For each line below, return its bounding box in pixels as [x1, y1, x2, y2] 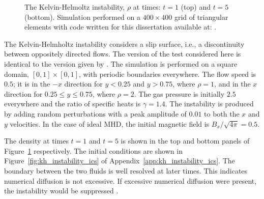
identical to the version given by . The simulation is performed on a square [4, 58, 238, 69]
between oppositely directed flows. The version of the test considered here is [4, 48, 241, 59]
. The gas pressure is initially [134, 88, 225, 99]
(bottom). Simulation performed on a [24, 11, 141, 22]
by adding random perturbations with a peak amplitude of [4, 108, 187, 119]
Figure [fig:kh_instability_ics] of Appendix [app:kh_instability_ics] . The [4, 155, 235, 166]
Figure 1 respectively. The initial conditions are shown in [4, 145, 183, 156]
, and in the [214, 78, 251, 89]
